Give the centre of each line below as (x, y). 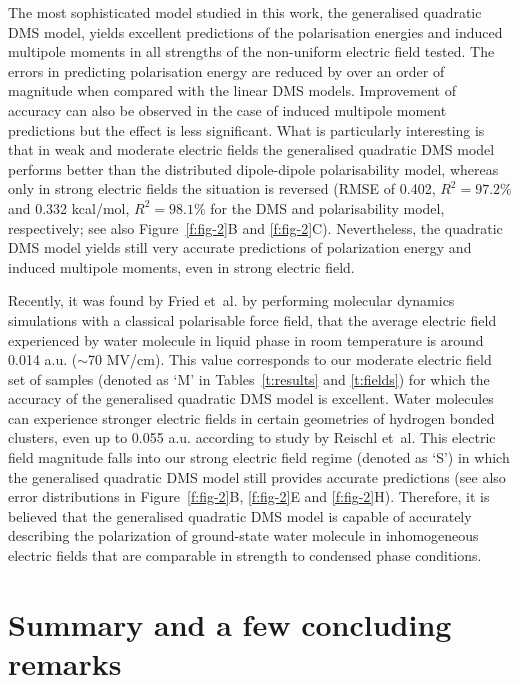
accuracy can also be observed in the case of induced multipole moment (227, 109)
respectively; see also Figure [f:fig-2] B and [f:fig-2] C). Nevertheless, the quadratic (255, 227)
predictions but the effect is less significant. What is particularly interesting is (246, 129)
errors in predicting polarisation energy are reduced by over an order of (226, 70)
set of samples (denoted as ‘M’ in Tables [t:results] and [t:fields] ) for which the (249, 378)
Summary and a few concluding (230, 623)
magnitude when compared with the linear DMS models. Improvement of (232, 90)
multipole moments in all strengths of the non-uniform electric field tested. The (251, 51)
